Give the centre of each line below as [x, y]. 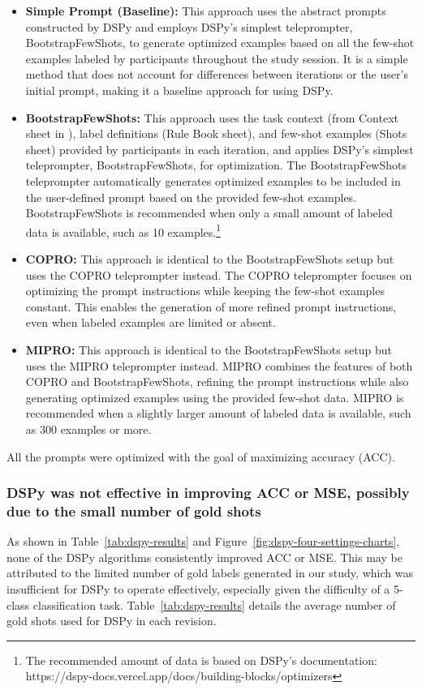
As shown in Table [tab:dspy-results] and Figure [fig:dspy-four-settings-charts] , [203, 541]
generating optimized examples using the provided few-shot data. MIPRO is [215, 397]
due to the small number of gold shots [134, 510]
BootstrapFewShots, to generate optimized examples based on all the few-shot [220, 43]
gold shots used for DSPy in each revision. [112, 621]
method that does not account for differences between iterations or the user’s [217, 74]
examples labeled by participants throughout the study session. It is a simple [217, 58]
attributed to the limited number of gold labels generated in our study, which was [210, 573]
